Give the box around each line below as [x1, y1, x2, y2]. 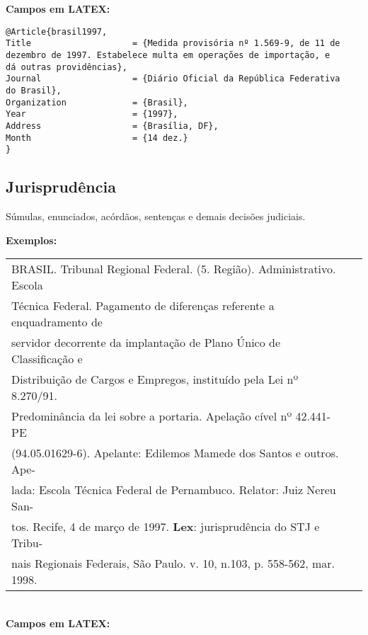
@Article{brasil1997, [6, 26, 108, 37]
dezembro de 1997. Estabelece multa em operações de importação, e [6, 50, 330, 60]
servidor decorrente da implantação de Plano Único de [11, 334, 281, 351]
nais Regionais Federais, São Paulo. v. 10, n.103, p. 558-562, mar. [11, 555, 335, 572]
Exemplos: [6, 232, 57, 247]
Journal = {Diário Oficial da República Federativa [6, 74, 340, 84]
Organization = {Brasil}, [6, 97, 188, 108]
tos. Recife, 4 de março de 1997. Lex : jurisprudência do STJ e [11, 518, 320, 535]
